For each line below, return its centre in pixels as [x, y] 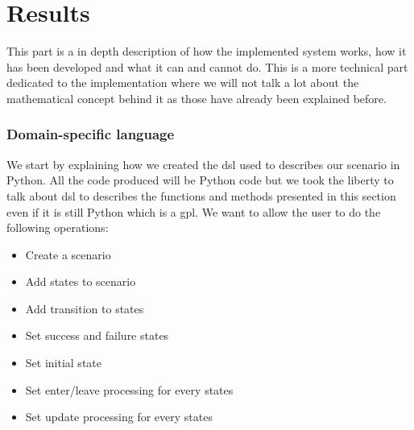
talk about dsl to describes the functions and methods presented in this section [201, 195]
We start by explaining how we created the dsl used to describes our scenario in [203, 164]
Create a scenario [68, 254]
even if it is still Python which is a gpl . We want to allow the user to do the [194, 211]
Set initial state [63, 363]
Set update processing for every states [119, 417]
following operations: [58, 227]
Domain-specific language [91, 134]
